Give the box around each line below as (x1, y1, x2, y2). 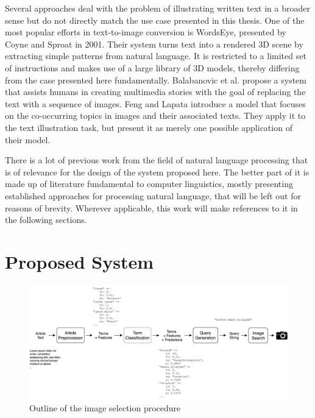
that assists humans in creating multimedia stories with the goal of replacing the (5, 85, 306, 98)
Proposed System (5, 249, 154, 274)
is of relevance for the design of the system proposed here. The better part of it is (5, 165, 310, 178)
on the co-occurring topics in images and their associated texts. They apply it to (5, 109, 306, 122)
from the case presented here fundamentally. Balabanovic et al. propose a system (5, 73, 306, 86)
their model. (5, 133, 51, 146)
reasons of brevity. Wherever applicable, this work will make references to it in (5, 201, 298, 214)
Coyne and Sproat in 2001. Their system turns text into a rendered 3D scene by (5, 37, 303, 50)
